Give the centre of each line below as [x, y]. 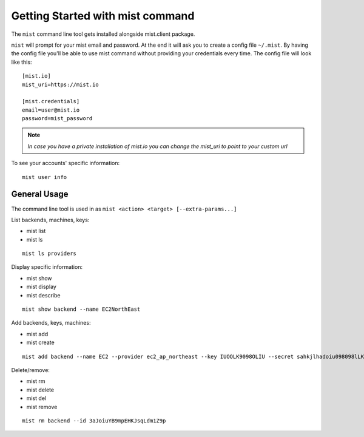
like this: [22, 62]
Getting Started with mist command [103, 16]
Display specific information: [47, 267]
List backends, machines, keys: [50, 220]
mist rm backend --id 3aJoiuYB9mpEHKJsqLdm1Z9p [94, 421]
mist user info [45, 177]
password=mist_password [57, 119]
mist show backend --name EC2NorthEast [81, 309]
